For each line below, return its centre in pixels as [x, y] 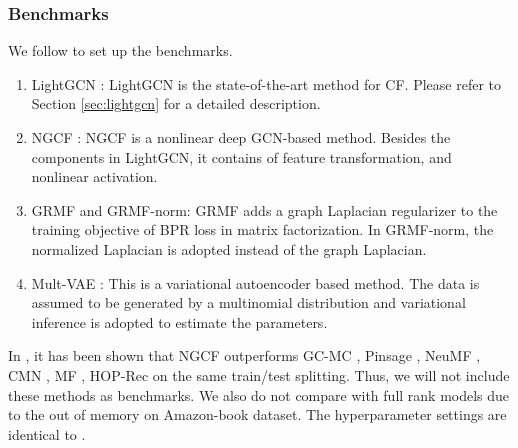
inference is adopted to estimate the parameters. [179, 321]
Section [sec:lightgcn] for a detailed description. [176, 103]
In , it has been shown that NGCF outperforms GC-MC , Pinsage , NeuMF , [244, 355]
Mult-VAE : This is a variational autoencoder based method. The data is [255, 282]
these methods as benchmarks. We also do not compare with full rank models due [259, 394]
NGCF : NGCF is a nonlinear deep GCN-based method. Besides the [241, 137]
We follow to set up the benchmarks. [120, 50]
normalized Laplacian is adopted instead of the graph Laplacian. [229, 248]
